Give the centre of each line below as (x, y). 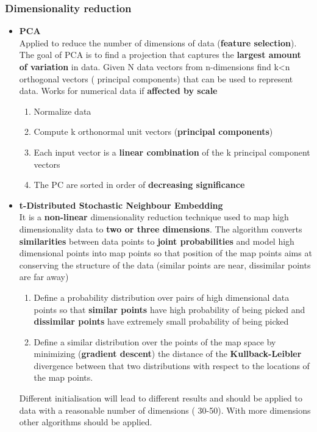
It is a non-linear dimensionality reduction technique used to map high (154, 217)
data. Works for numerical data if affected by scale (118, 91)
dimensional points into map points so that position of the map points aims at (166, 253)
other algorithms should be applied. (86, 422)
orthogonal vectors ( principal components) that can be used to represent (156, 78)
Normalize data (62, 111)
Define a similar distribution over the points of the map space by (155, 341)
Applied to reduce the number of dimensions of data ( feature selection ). (158, 42)
